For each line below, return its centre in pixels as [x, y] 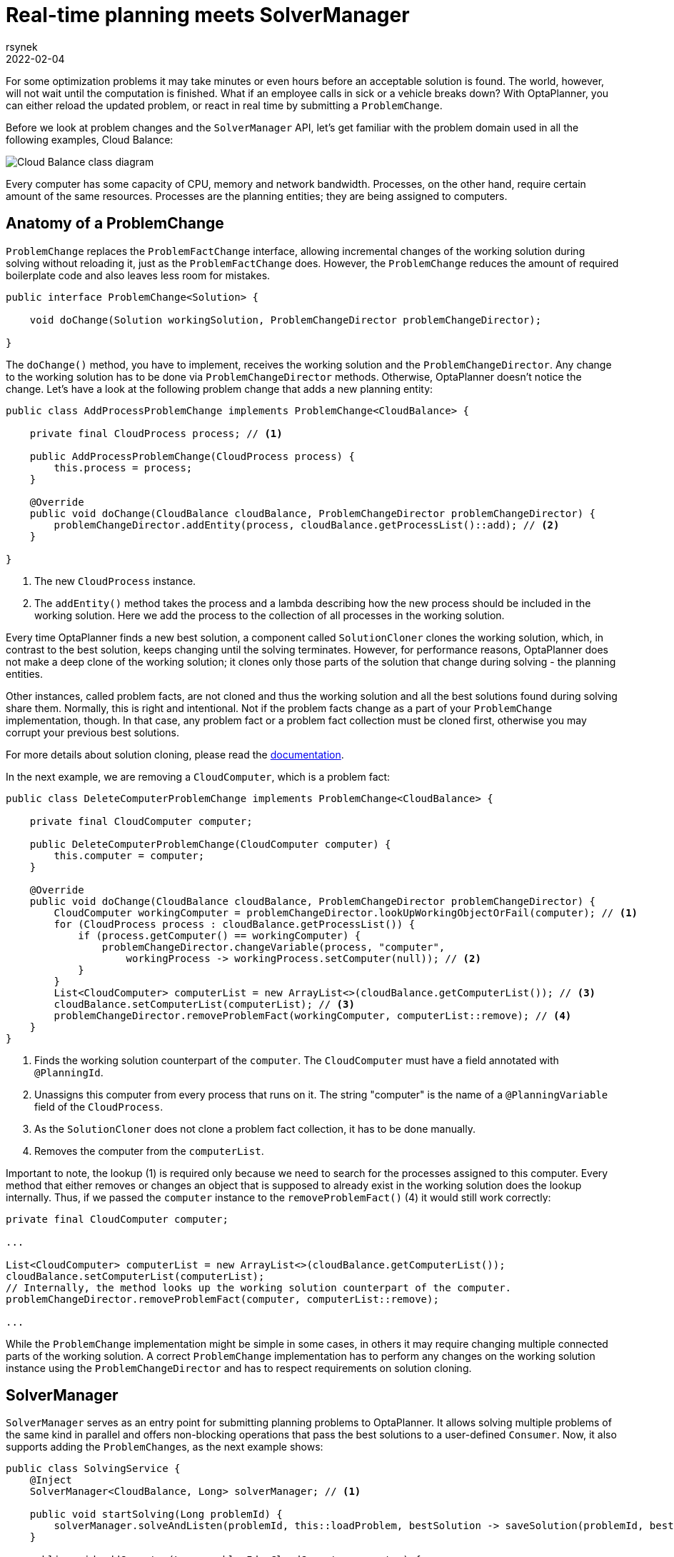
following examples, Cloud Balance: [90, 139]
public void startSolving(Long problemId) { [156, 1515]
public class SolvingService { [93, 1469]
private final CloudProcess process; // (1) [156, 433]
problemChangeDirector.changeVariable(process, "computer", [273, 947]
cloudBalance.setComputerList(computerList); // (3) [204, 1004]
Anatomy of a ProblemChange [115, 224]
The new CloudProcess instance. [115, 581]
